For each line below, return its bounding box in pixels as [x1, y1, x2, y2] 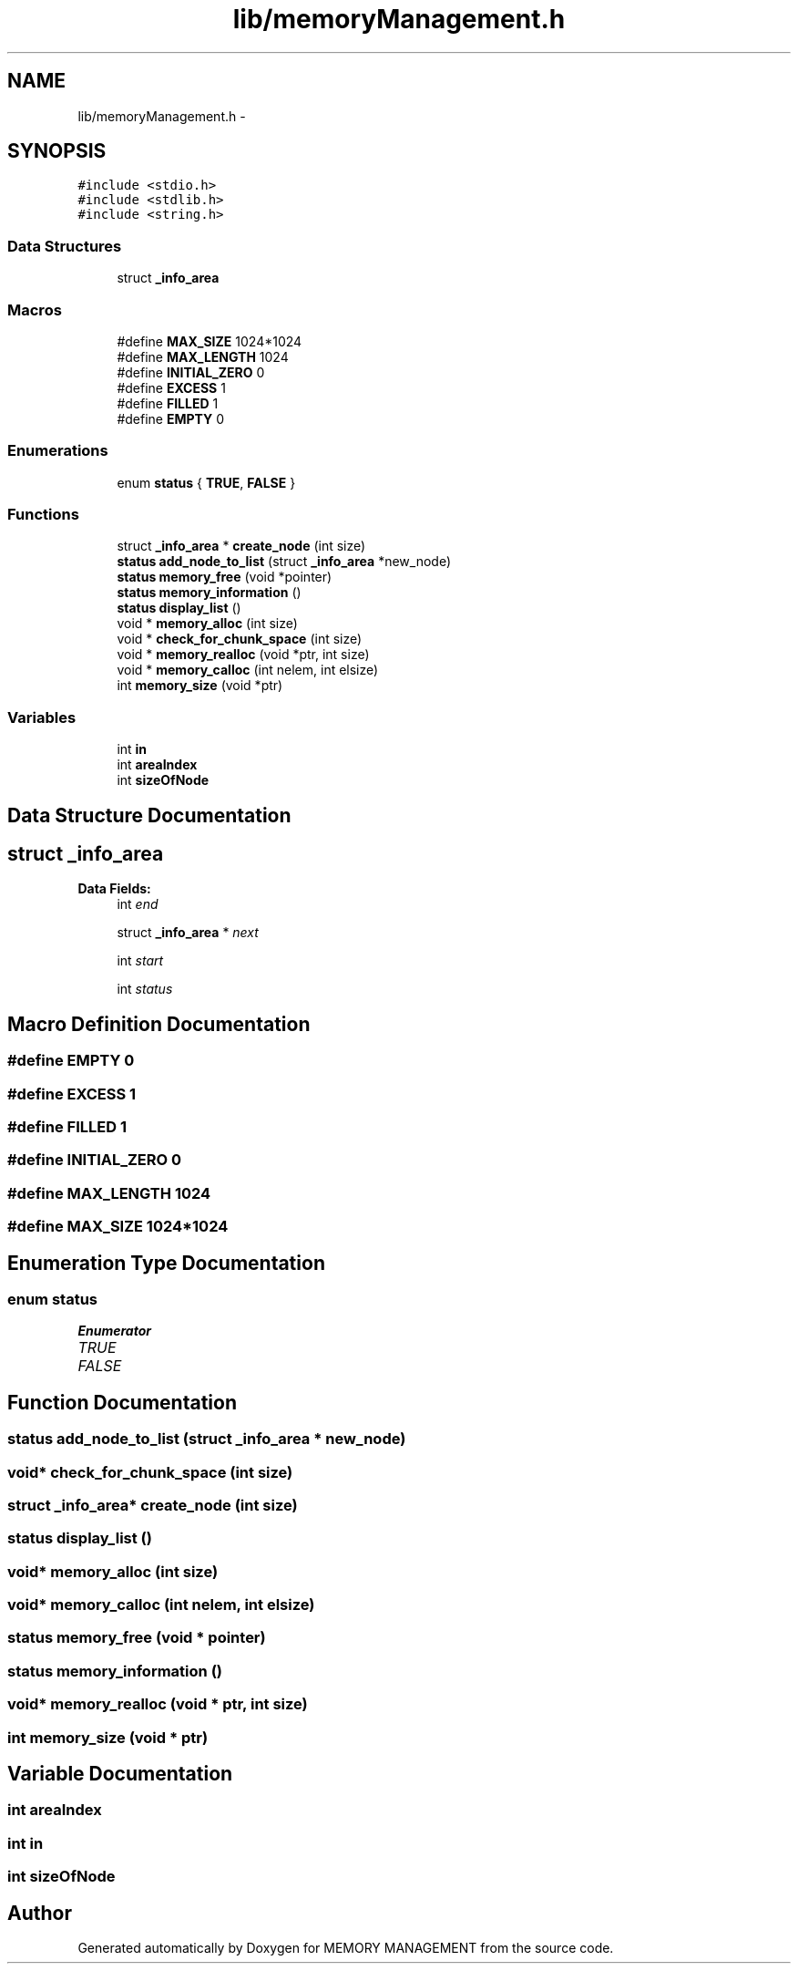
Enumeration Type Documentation [7, 1251, 325, 1274]
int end [117, 896, 159, 913]
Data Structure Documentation [7, 803, 292, 827]
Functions [7, 505, 79, 524]
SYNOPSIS [7, 139, 107, 163]
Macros [7, 300, 62, 319]
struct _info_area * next [117, 924, 259, 941]
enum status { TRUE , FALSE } [117, 474, 296, 490]
